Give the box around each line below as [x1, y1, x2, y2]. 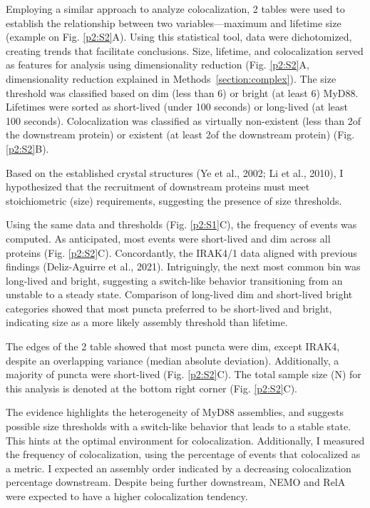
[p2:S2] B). [6, 141, 49, 156]
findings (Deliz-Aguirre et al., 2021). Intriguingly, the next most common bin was [6, 259, 361, 274]
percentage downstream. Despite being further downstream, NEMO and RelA [6, 474, 346, 489]
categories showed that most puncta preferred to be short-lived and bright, [6, 300, 332, 315]
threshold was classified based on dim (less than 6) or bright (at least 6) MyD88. [6, 85, 359, 100]
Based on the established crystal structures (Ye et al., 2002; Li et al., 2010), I [6, 165, 344, 180]
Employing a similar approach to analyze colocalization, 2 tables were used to [6, 1, 345, 16]
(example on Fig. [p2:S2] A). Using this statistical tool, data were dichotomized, [6, 29, 352, 44]
